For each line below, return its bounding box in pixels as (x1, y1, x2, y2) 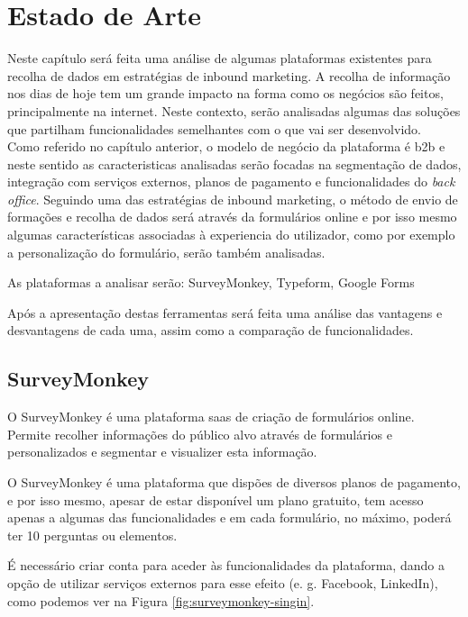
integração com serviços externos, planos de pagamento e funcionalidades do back (7, 172, 455, 191)
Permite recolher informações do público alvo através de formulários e (7, 424, 392, 443)
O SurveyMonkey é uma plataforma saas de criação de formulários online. (7, 407, 415, 426)
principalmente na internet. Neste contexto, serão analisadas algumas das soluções (7, 101, 461, 120)
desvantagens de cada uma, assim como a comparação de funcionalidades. (7, 321, 414, 340)
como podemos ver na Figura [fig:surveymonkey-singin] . (7, 591, 315, 610)
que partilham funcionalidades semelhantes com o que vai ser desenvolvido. (7, 119, 421, 138)
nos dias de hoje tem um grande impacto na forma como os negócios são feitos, (7, 84, 444, 103)
